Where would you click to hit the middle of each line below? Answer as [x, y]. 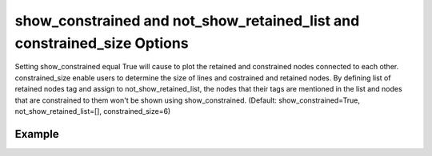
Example [37, 134]
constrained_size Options [102, 43]
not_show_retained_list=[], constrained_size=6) [93, 111]
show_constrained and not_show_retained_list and [187, 21]
